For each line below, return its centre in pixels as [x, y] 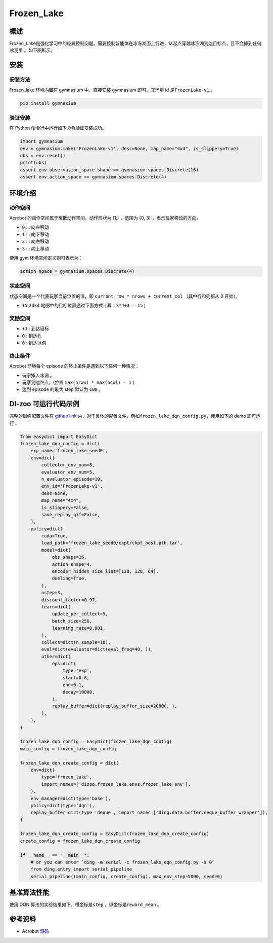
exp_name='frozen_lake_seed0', [69, 451]
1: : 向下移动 [35, 234]
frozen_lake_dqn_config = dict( [60, 443]
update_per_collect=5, [80, 614]
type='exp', [77, 671]
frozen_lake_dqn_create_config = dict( [69, 763]
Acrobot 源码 [35, 931]
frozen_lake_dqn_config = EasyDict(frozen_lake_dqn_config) [96, 742]
